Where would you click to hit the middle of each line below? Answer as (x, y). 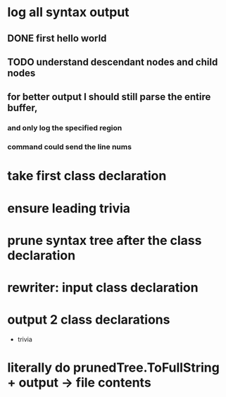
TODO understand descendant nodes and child (113, 62)
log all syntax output (68, 12)
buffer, (23, 108)
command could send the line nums (70, 147)
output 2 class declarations (89, 320)
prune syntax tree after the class (105, 240)
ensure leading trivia (69, 208)
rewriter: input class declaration (103, 288)
